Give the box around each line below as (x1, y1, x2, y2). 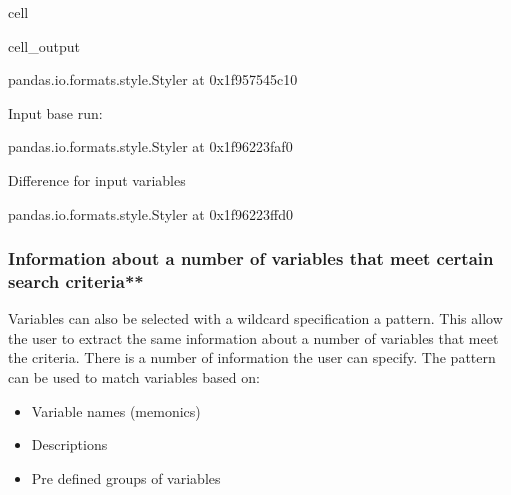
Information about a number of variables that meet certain (8, 246, 494, 271)
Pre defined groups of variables (31, 467, 221, 488)
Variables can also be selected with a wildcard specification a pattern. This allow (8, 308, 503, 329)
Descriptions (31, 434, 108, 455)
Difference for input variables (8, 169, 186, 190)
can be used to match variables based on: (8, 367, 260, 388)
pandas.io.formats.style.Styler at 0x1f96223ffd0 (8, 203, 294, 224)
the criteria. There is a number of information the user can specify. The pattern (8, 347, 496, 368)
